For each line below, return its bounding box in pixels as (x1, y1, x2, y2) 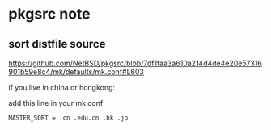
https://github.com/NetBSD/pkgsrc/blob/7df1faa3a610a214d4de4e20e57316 (8, 58, 263, 68)
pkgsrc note (8, 5, 91, 23)
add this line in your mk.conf (8, 99, 104, 107)
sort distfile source (8, 37, 106, 51)
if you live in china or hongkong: (8, 82, 116, 92)
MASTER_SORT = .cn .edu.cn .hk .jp (8, 114, 129, 122)
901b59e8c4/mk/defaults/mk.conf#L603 (8, 67, 144, 77)
